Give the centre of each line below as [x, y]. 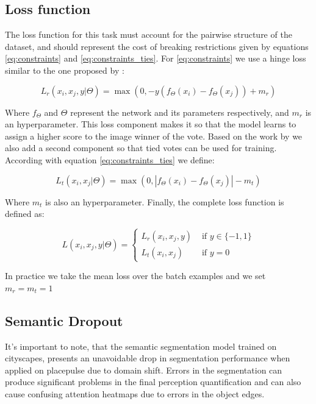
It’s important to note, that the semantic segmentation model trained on [141, 346]
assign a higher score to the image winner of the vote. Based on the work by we [154, 136]
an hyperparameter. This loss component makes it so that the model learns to [151, 124]
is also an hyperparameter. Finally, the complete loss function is [165, 201]
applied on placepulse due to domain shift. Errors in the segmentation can [144, 370]
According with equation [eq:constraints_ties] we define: [110, 159]
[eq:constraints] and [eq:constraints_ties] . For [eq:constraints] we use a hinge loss [156, 58]
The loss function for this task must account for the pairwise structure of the [149, 34]
